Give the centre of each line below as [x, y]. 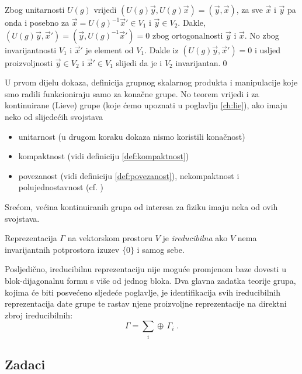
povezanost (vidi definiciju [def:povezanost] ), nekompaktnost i [129, 175]
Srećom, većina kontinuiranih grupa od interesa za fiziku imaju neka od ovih [141, 206]
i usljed [268, 49]
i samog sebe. [161, 249]
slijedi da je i [139, 62]
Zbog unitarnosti [35, 9]
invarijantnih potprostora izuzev [62, 249]
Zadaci [25, 364]
